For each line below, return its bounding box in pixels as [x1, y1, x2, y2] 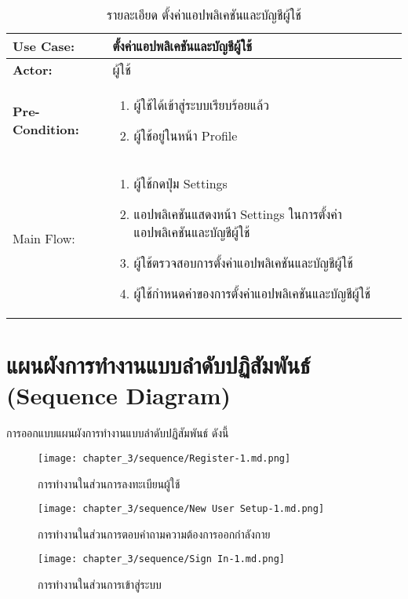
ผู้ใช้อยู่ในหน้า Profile [133, 126, 238, 144]
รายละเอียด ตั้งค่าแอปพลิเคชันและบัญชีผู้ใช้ [107, 5, 301, 24]
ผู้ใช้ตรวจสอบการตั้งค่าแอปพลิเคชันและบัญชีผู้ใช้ [133, 254, 353, 272]
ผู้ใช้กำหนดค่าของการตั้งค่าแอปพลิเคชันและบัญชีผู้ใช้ [133, 284, 371, 302]
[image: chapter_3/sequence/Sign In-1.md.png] [38, 553, 285, 565]
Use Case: [13, 37, 75, 55]
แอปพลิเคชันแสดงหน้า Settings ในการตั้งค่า [133, 205, 342, 223]
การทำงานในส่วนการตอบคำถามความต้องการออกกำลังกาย [38, 525, 271, 542]
